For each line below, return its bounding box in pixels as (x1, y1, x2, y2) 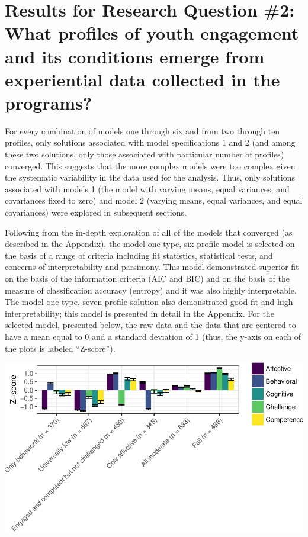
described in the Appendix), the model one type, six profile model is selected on (5, 237, 295, 250)
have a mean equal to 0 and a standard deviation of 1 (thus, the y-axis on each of (5, 330, 301, 342)
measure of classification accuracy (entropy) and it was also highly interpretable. (5, 284, 297, 296)
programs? (5, 90, 92, 114)
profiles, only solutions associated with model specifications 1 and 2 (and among (5, 136, 296, 149)
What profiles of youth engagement (5, 21, 299, 45)
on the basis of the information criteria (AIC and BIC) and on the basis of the (5, 272, 290, 284)
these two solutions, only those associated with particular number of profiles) (5, 148, 284, 160)
